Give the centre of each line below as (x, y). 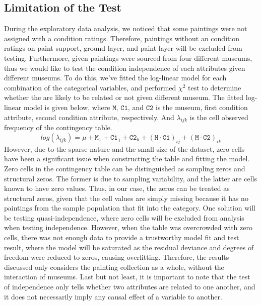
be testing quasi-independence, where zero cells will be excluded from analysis (124, 217)
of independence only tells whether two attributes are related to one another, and (130, 287)
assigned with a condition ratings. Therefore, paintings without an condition (122, 38)
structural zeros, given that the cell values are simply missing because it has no (126, 198)
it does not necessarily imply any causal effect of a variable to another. (113, 296)
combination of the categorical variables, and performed (90, 87)
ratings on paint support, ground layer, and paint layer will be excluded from (123, 48)
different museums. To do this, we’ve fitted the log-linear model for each (115, 78)
